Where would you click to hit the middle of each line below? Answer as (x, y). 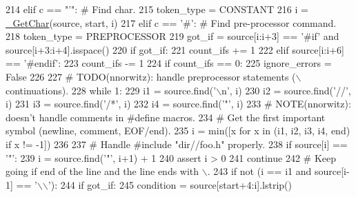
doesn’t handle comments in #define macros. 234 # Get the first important (166, 117)
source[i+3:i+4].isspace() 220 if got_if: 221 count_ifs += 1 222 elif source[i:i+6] (175, 49)
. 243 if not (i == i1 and (259, 171)
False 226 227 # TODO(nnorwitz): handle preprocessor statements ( (151, 76)
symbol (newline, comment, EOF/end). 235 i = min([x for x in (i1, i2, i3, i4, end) (178, 131)
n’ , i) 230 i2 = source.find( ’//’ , (286, 90)
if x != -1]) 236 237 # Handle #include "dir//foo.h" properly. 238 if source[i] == (177, 144)
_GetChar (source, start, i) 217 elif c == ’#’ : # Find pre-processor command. (171, 22)
